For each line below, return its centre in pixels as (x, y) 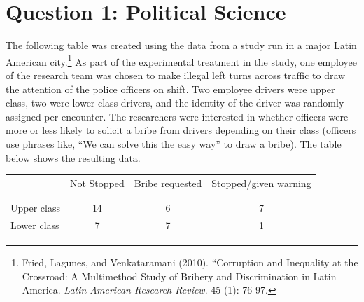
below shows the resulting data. (73, 157)
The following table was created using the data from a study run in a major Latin (181, 45)
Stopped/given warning (261, 183)
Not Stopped (97, 183)
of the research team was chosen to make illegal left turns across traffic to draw (176, 75)
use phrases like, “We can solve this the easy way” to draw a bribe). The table (174, 143)
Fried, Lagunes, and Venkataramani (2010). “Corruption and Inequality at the (190, 262)
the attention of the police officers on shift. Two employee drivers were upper (170, 89)
